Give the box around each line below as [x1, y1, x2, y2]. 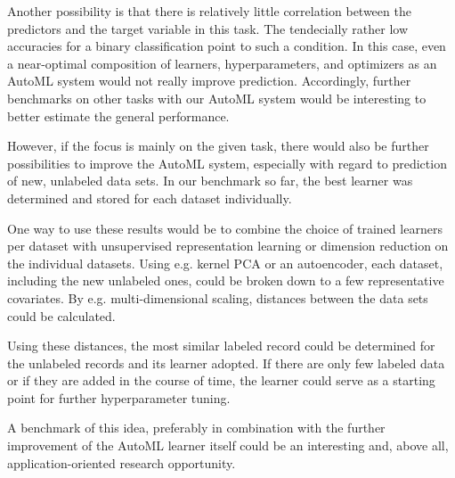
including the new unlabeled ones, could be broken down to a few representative [7, 271, 444, 290]
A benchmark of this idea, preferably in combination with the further [7, 418, 386, 437]
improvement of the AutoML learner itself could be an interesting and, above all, [7, 436, 449, 455]
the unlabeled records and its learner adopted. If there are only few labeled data [7, 353, 445, 372]
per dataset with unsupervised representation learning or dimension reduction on [7, 236, 449, 255]
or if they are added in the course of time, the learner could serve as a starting [7, 371, 435, 390]
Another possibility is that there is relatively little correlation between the [7, 2, 411, 20]
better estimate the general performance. [7, 106, 230, 125]
